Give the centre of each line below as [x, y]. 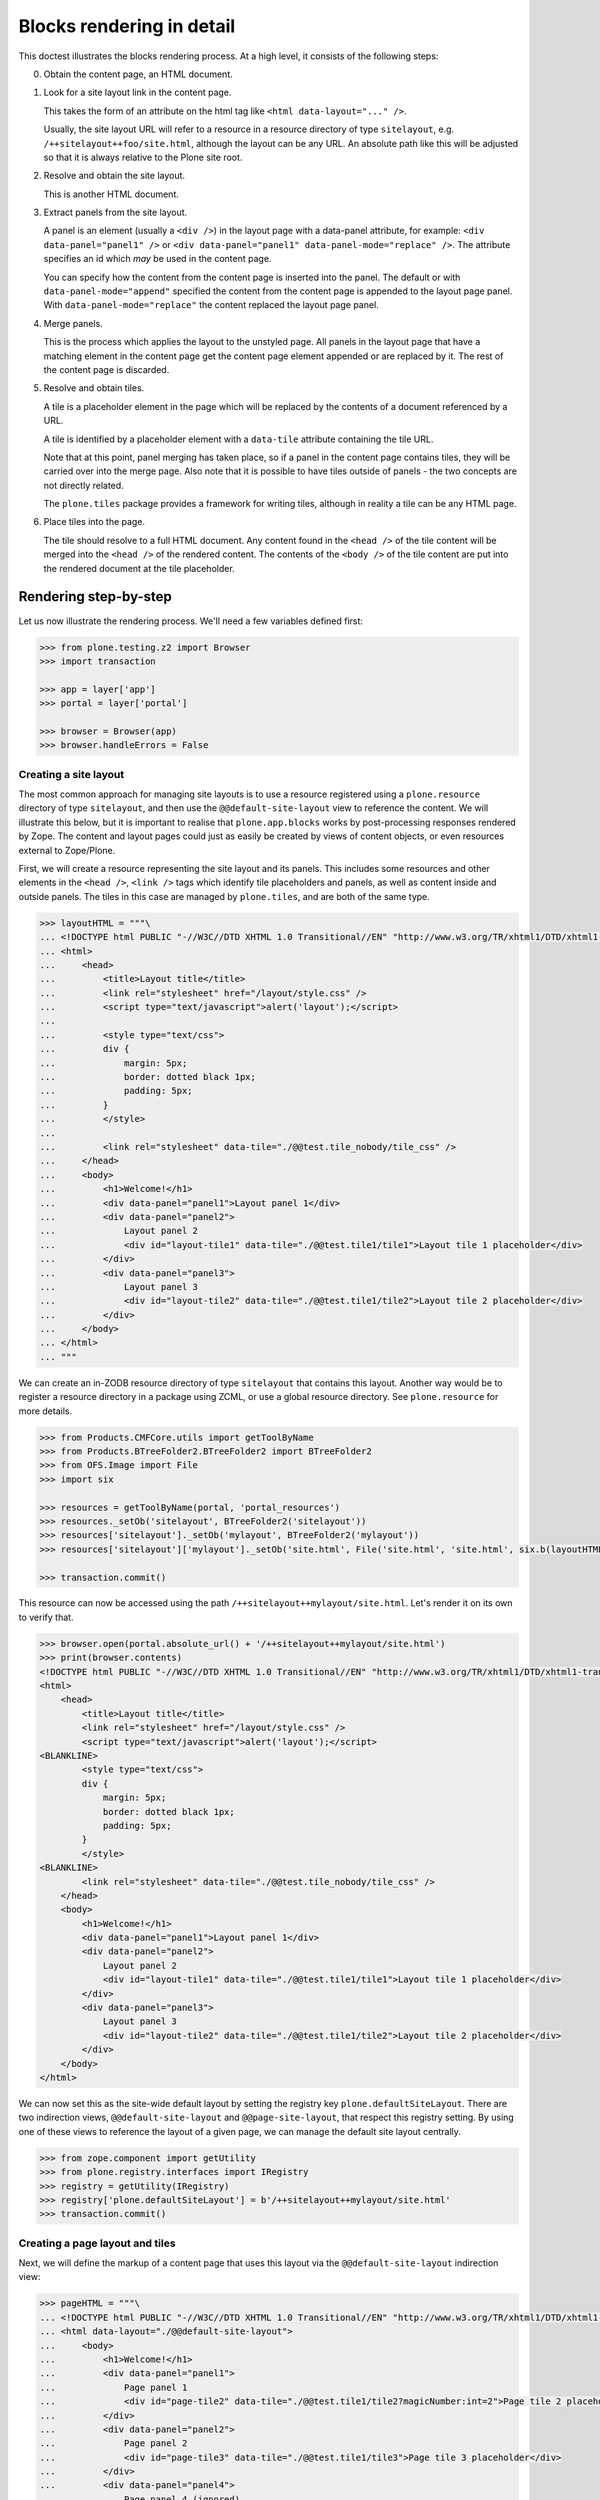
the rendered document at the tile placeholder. [139, 568]
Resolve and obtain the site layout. [114, 176]
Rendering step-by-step [95, 596]
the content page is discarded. [106, 369]
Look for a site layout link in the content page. [137, 92]
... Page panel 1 [113, 2387]
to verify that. [46, 1617]
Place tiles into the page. [94, 522]
